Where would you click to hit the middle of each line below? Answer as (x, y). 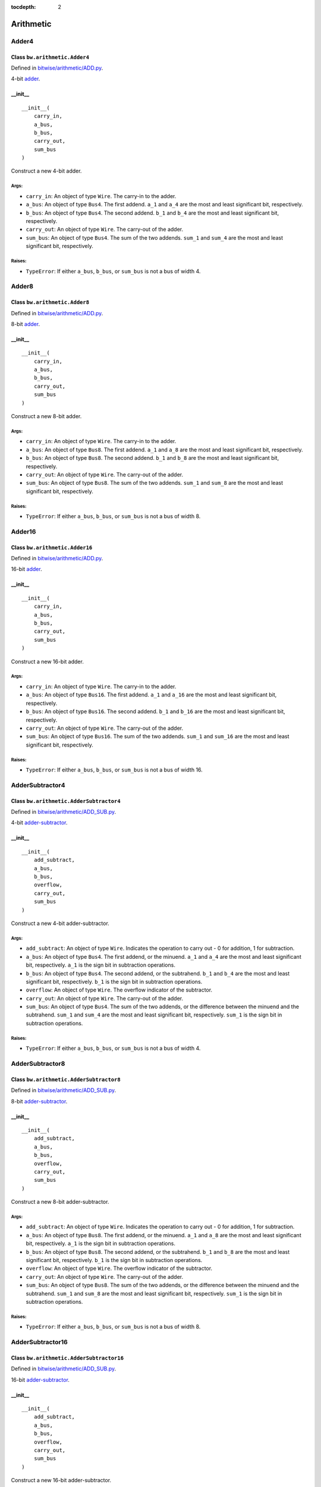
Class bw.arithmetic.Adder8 (50, 302)
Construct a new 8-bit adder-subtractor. (60, 1202)
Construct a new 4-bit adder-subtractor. (60, 923)
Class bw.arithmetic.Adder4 (50, 57)
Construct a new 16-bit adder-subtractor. (61, 1480)
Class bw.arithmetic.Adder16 (52, 547)
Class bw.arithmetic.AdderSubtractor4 (66, 801)
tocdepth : (23, 7)
